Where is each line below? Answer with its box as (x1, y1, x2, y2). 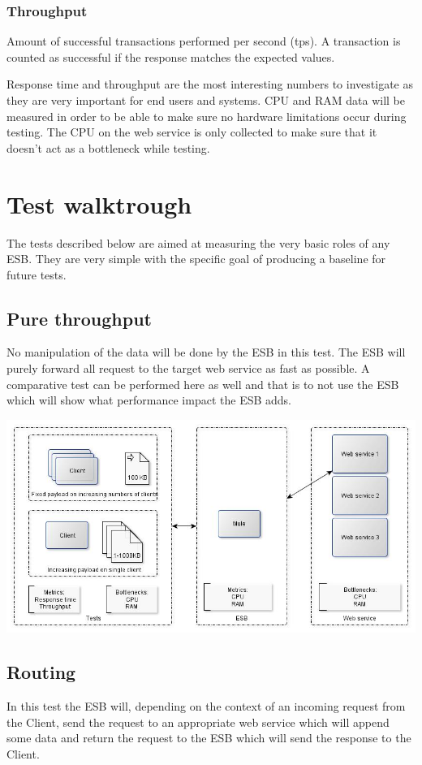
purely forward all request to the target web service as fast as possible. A (6, 360, 370, 377)
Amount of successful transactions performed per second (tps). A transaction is (6, 32, 401, 50)
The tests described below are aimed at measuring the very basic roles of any (6, 234, 390, 251)
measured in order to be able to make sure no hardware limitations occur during (6, 107, 407, 124)
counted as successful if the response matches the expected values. (6, 48, 335, 65)
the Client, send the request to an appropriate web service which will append (6, 713, 390, 730)
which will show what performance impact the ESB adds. (6, 391, 292, 408)
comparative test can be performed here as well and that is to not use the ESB (6, 375, 399, 392)
